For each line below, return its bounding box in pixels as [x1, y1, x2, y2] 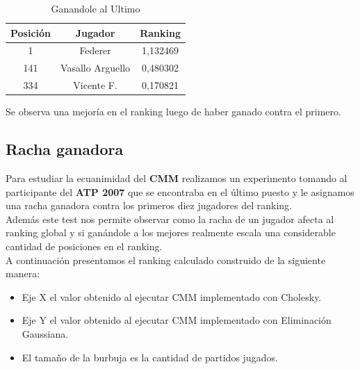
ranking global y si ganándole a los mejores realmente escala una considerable [6, 225, 336, 240]
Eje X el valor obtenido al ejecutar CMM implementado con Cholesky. [22, 289, 322, 304]
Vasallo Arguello [60, 60, 131, 75]
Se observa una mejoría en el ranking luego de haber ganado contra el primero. [6, 104, 341, 119]
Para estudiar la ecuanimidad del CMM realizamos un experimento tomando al [6, 171, 347, 186]
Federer [79, 43, 111, 58]
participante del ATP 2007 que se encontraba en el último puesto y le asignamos [6, 184, 354, 199]
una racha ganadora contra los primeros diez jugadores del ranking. [6, 198, 292, 213]
